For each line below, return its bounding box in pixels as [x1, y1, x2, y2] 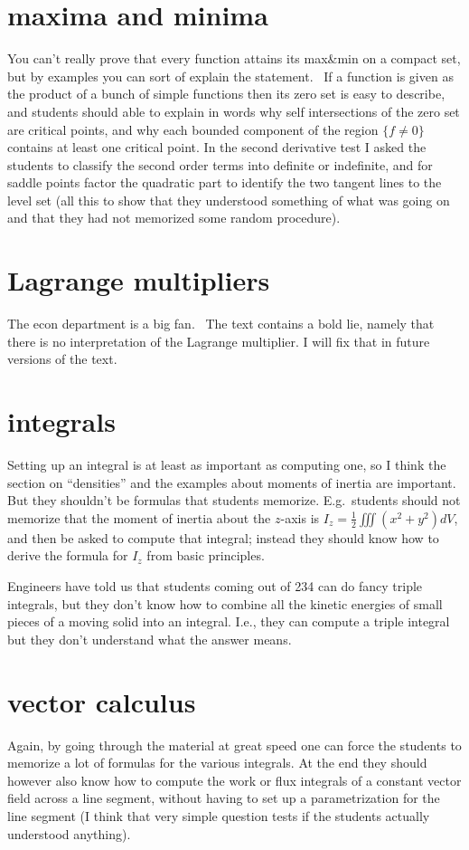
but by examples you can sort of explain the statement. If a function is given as [7, 66, 454, 85]
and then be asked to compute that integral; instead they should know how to [7, 528, 439, 547]
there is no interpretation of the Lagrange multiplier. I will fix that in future [7, 331, 430, 350]
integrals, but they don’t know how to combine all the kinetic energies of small [7, 594, 443, 613]
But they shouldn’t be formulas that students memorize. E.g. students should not [7, 491, 461, 510]
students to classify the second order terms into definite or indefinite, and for [7, 155, 433, 174]
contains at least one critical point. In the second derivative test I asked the [7, 138, 427, 157]
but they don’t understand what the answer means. [7, 629, 292, 648]
